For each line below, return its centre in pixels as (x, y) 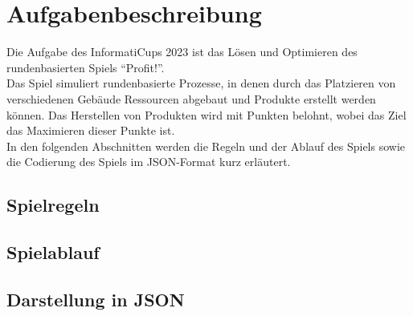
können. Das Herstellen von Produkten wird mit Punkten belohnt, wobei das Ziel (206, 114)
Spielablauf (53, 252)
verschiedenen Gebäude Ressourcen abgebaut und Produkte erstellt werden (191, 98)
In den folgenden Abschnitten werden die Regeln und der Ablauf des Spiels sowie (206, 146)
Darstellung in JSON (96, 299)
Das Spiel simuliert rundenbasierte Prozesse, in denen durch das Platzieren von (201, 83)
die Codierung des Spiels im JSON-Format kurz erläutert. (149, 162)
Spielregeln (53, 205)
